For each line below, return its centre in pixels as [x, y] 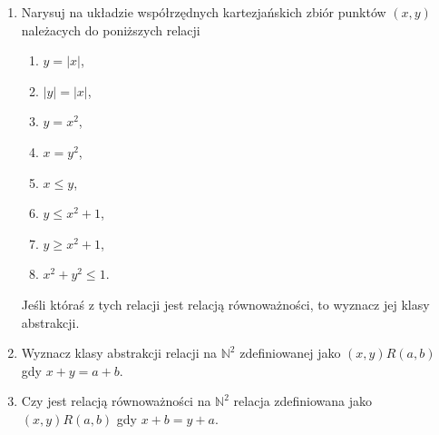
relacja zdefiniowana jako [303, 401]
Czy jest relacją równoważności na [116, 401]
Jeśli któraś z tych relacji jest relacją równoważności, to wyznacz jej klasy [225, 304]
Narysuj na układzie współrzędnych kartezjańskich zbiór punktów [204, 12]
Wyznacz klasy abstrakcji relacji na [119, 353]
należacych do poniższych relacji [111, 30]
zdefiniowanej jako [290, 353]
